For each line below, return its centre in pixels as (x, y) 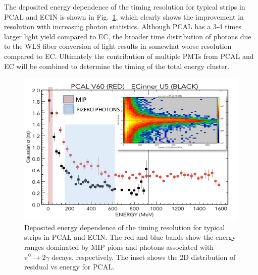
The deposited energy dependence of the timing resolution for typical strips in (125, 7)
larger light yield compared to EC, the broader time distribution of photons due (128, 36)
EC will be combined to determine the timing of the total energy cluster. (117, 66)
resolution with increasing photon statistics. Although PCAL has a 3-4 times (123, 26)
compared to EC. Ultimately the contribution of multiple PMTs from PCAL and (129, 56)
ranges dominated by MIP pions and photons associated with (119, 247)
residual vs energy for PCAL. (69, 267)
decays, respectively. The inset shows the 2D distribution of (144, 257)
